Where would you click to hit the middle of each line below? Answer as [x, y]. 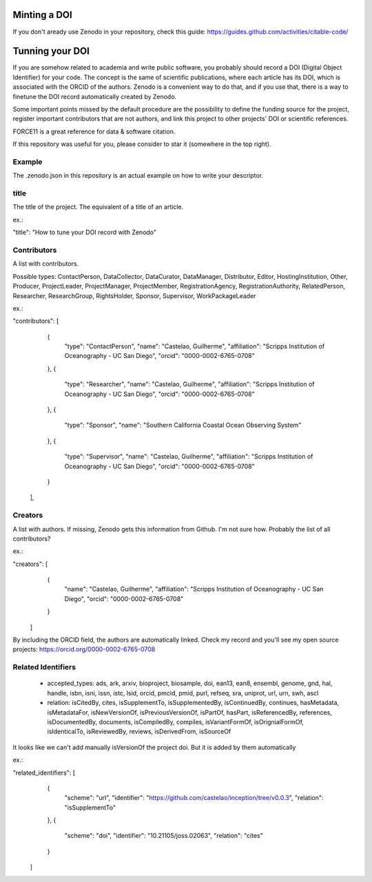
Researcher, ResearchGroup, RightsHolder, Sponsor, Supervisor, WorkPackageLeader [134, 295]
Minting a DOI [42, 15]
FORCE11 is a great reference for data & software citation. [94, 132]
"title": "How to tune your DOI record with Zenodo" [85, 232]
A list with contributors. [46, 264]
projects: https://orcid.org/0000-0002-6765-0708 [84, 649]
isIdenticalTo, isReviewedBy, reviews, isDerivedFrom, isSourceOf [139, 732]
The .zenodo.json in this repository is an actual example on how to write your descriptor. [138, 176]
